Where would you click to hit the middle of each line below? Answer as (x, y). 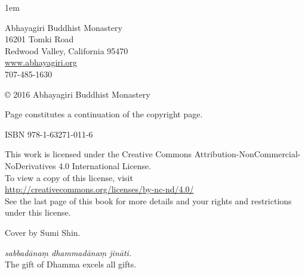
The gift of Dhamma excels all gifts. (71, 264)
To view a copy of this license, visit (69, 177)
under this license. (38, 212)
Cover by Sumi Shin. (43, 232)
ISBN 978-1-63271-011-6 (49, 134)
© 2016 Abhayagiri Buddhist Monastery (78, 94)
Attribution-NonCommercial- (247, 154)
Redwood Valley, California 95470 (67, 50)
